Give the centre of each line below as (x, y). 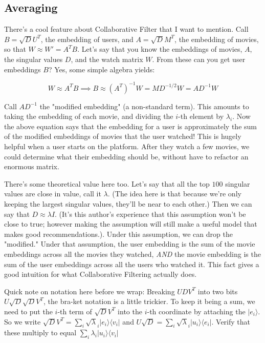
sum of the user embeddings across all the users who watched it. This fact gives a (132, 264)
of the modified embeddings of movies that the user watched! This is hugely (123, 136)
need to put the (28, 311)
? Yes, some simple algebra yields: (102, 69)
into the (130, 311)
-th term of (75, 311)
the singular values (34, 59)
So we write (23, 321)
